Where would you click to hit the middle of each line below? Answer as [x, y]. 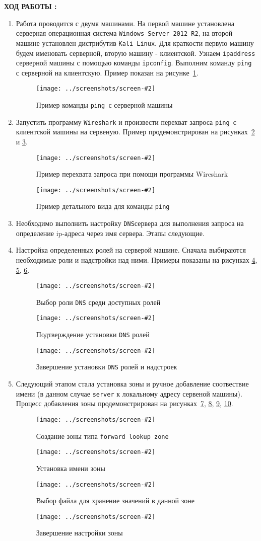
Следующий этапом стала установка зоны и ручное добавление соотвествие [132, 384]
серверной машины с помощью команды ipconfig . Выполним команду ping [134, 63]
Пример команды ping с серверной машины [104, 105]
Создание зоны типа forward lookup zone [102, 436]
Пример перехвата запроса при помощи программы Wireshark [132, 174]
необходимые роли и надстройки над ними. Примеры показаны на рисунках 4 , [137, 259]
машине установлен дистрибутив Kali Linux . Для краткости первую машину [135, 43]
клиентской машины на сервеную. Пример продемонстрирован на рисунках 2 [135, 132]
